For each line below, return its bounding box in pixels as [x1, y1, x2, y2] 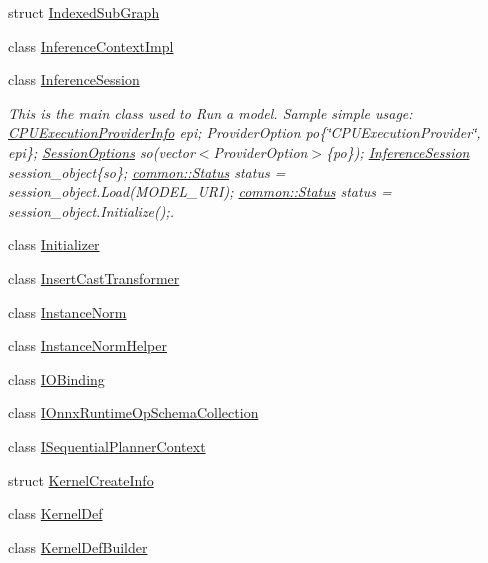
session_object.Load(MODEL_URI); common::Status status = [8, 181, 392, 202]
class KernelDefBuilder [8, 536, 148, 557]
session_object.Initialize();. [8, 200, 175, 221]
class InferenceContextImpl [8, 35, 174, 56]
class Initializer [8, 234, 100, 255]
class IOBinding [8, 368, 105, 389]
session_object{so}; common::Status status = [8, 161, 286, 182]
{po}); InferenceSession [326, 141, 470, 162]
